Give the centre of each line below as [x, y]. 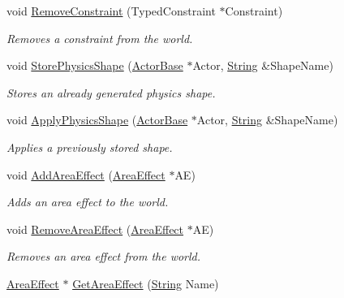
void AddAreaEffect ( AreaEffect [86, 174]
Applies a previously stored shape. [90, 147]
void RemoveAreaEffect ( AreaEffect [95, 229]
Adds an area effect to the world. [88, 202]
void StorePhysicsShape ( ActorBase [95, 65]
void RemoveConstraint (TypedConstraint [111, 11]
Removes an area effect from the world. [104, 256]
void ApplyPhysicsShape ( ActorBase [97, 120]
